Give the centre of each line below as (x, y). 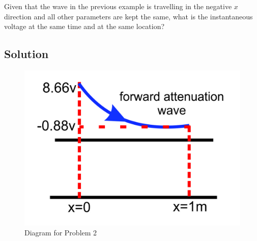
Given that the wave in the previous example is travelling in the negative (118, 6)
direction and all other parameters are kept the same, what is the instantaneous (128, 16)
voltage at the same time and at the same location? (84, 26)
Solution (26, 54)
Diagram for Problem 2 (61, 233)
